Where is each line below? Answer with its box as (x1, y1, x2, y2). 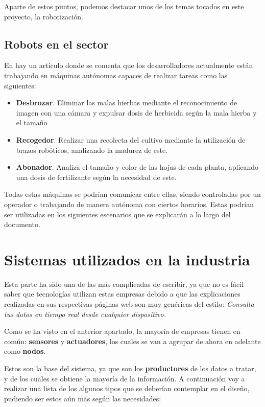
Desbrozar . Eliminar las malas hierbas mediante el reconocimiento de (16, 97, 237, 108)
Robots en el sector (4, 36, 109, 52)
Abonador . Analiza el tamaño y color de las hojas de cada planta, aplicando (16, 162, 259, 172)
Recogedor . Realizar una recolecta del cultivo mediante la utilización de (16, 134, 246, 145)
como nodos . (4, 346, 46, 356)
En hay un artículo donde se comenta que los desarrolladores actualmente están (4, 60, 253, 71)
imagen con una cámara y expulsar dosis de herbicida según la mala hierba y (16, 107, 257, 118)
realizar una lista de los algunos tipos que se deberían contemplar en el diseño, (4, 383, 250, 394)
